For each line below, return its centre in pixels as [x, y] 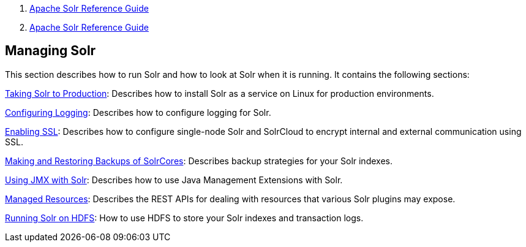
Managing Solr [51, 51]
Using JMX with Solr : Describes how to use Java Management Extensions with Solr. [174, 180]
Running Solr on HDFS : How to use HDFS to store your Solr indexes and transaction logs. [184, 218]
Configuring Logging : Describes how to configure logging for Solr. [138, 112]
